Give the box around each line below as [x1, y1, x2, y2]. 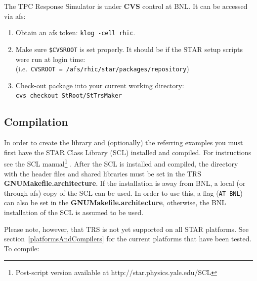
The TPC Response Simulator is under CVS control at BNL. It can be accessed [4, 1, 248, 11]
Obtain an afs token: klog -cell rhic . [15, 27, 135, 38]
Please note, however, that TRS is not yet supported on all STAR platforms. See [4, 224, 249, 234]
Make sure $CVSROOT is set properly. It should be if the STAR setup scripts [15, 44, 243, 54]
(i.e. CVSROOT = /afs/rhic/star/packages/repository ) [15, 63, 189, 74]
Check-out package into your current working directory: [15, 80, 184, 90]
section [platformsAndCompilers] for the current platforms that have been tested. [4, 233, 252, 244]
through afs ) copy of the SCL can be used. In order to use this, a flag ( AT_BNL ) [4, 187, 243, 198]
